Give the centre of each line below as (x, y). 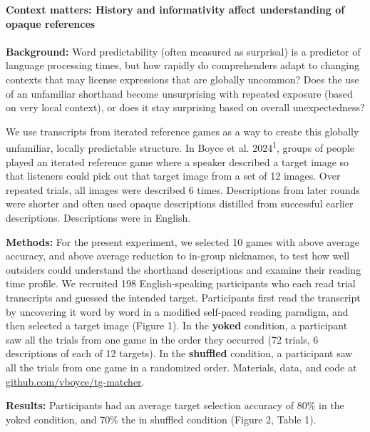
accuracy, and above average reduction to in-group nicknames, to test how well (178, 256)
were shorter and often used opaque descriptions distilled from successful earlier (180, 204)
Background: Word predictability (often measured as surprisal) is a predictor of (183, 51)
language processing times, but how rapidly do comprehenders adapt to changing (183, 65)
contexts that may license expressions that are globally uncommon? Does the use (183, 79)
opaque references (51, 23)
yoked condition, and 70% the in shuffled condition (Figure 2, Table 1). (161, 419)
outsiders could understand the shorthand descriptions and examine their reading (184, 269)
